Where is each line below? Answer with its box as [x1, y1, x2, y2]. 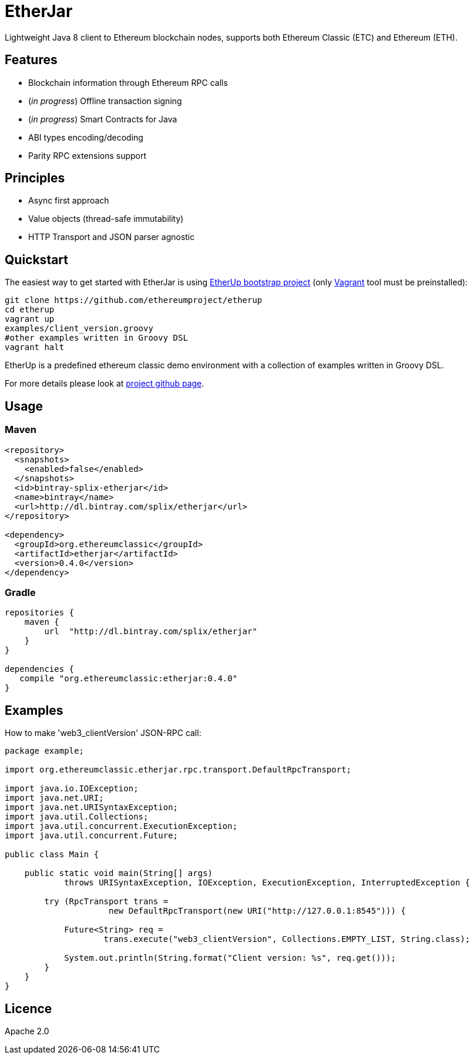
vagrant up [5, 314, 55, 324]
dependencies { [5, 664, 75, 674]
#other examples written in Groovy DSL [5, 333, 188, 343]
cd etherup [5, 305, 55, 315]
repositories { [5, 608, 75, 618]
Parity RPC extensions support [28, 150, 147, 161]
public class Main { [5, 850, 99, 860]
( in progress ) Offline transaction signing [28, 95, 182, 106]
